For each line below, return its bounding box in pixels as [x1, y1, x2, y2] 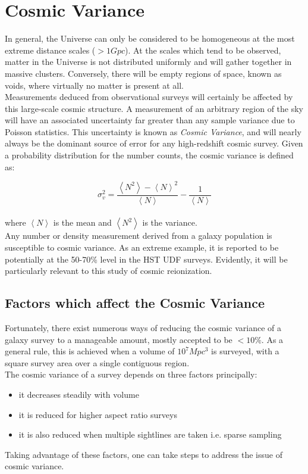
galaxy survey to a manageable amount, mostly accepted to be [5, 333, 232, 345]
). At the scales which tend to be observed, [125, 43, 281, 56]
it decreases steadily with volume [18, 388, 139, 400]
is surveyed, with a [211, 345, 279, 357]
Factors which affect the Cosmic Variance [5, 294, 265, 312]
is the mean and [53, 216, 112, 229]
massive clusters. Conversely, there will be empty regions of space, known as [5, 67, 282, 79]
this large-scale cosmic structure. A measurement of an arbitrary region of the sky [5, 102, 304, 114]
